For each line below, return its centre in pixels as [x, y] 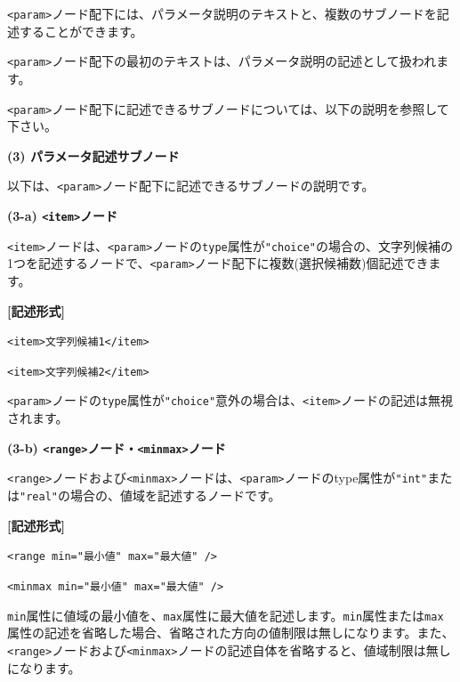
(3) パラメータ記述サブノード [93, 155]
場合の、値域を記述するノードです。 [175, 495]
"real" [39, 497]
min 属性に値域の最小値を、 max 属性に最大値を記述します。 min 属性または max [226, 615]
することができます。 [81, 31]
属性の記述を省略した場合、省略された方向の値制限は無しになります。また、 [231, 633]
